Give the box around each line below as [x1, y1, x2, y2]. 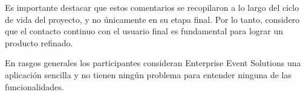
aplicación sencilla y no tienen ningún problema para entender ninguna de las [5, 68, 291, 81]
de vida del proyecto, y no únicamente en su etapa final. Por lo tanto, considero [5, 13, 300, 25]
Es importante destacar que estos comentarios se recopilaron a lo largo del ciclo [5, 1, 299, 13]
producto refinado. [5, 36, 73, 49]
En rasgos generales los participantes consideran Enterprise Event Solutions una [5, 57, 301, 69]
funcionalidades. [5, 80, 64, 93]
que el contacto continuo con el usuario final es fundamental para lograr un [5, 25, 283, 37]
